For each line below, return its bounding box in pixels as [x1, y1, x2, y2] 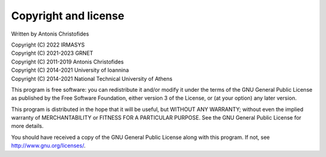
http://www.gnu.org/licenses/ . [11, 142, 86, 149]
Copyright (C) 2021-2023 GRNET [11, 50, 94, 57]
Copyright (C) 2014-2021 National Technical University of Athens [11, 75, 173, 82]
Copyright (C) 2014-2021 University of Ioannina [11, 66, 129, 74]
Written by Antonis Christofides [11, 30, 89, 37]
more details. [11, 123, 44, 130]
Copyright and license [11, 9, 125, 22]
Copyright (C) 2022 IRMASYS [11, 41, 85, 48]
